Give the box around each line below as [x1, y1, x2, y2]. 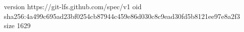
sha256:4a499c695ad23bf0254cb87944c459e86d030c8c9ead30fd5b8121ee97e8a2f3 [4, 11, 240, 21]
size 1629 [4, 20, 31, 31]
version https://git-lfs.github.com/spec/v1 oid [4, 1, 142, 11]
